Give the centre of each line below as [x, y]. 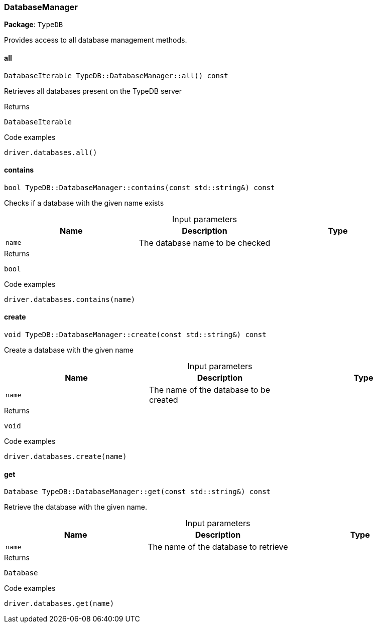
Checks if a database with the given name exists [84, 203]
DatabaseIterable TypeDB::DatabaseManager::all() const [116, 75]
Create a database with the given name [69, 350]
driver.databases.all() [51, 152]
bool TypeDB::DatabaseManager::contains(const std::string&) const [140, 187]
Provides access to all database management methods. [96, 40]
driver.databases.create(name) [66, 457]
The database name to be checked [205, 243]
